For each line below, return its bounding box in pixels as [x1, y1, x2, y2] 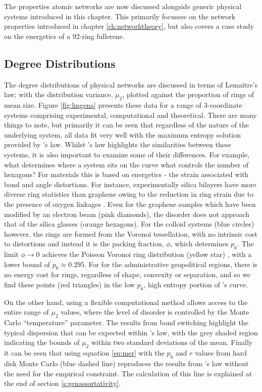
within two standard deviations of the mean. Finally [91, 337, 253, 347]
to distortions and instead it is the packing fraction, [4, 238, 164, 249]
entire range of [4, 307, 49, 317]
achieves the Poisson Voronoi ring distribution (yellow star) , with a [42, 249, 252, 259]
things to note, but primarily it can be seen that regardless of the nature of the [4, 119, 249, 130]
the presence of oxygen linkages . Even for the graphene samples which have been [4, 198, 256, 209]
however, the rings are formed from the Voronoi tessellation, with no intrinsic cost [4, 228, 257, 239]
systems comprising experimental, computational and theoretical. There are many [4, 109, 257, 120]
